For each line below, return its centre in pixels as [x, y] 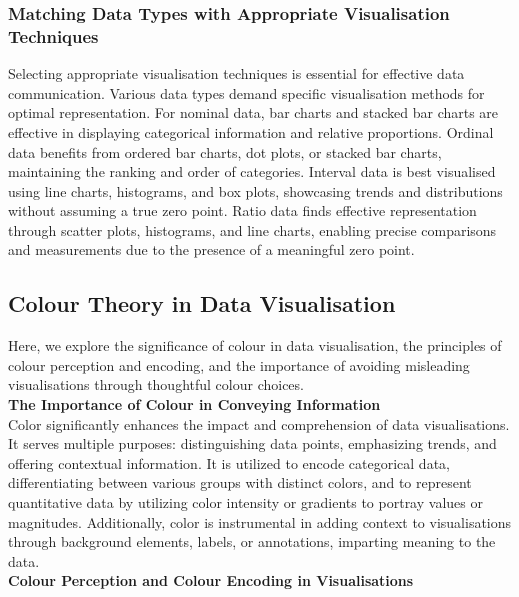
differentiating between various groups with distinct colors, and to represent [240, 482]
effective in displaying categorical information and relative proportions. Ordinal [251, 131]
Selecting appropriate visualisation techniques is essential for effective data [236, 73]
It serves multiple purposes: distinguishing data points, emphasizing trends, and [252, 443]
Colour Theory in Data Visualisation [202, 303]
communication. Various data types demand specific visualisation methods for [246, 92]
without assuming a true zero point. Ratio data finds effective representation [242, 210]
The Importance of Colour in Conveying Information [194, 404]
